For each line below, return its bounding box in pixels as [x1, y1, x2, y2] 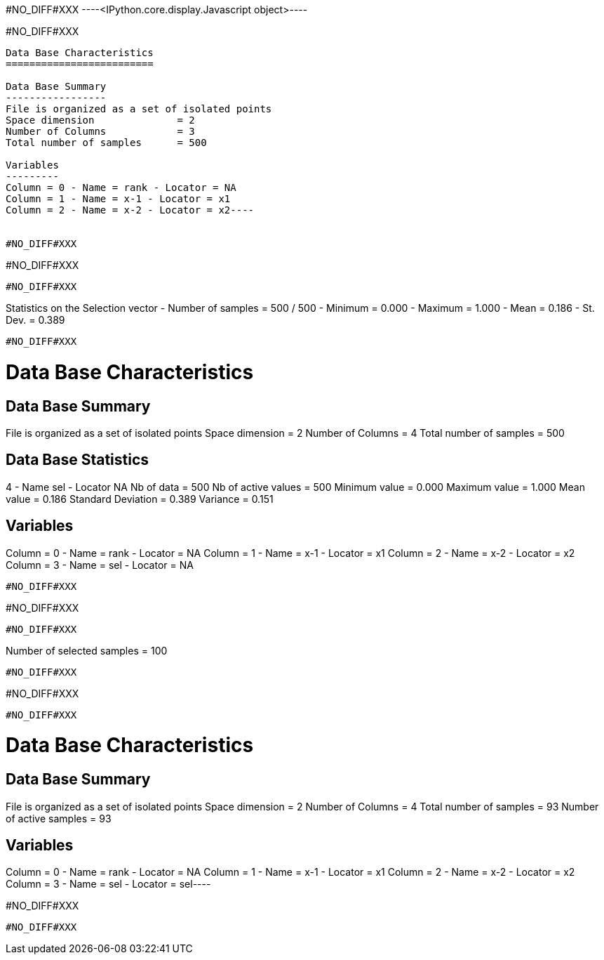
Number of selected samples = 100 [6, 644, 168, 657]
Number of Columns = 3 [6, 126, 195, 137]
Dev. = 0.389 [6, 314, 65, 326]
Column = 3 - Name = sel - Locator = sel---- [6, 878, 211, 890]
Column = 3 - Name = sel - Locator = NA [6, 558, 194, 571]
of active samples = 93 [6, 812, 112, 824]
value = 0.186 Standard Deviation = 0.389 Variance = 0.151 [6, 492, 274, 505]
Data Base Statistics [6, 451, 149, 469]
